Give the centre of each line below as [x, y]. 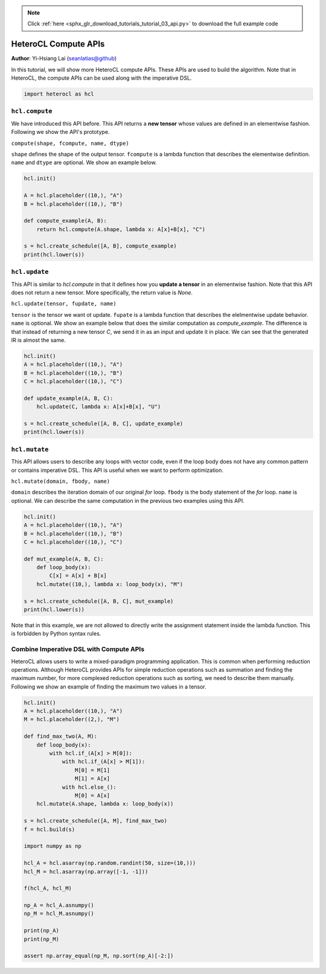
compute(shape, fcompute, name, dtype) [70, 143]
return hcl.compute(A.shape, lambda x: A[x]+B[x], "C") [121, 229]
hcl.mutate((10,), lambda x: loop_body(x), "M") [110, 584]
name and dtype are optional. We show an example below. [84, 162]
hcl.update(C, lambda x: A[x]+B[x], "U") [99, 407]
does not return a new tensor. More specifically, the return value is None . [102, 292]
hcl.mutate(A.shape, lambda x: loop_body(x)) [105, 804]
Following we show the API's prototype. [60, 132]
